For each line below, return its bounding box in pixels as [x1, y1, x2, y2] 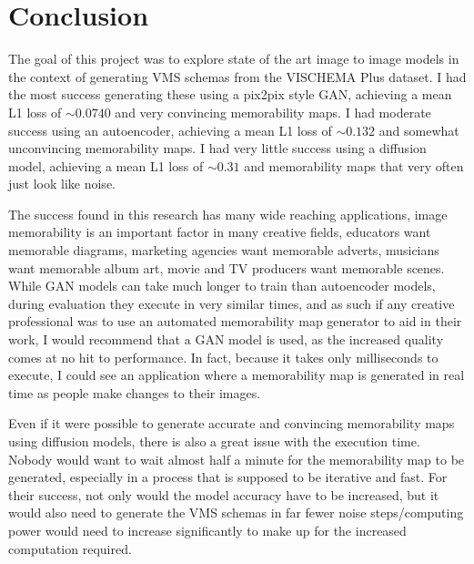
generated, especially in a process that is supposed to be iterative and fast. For [8, 467, 448, 487]
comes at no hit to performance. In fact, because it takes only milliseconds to [8, 347, 439, 366]
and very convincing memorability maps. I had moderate [115, 102, 431, 121]
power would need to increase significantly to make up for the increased [8, 520, 407, 539]
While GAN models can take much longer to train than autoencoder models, [8, 276, 436, 295]
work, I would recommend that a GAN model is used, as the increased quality [8, 330, 444, 349]
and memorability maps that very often [244, 156, 464, 175]
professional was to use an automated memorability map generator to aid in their [8, 312, 462, 331]
